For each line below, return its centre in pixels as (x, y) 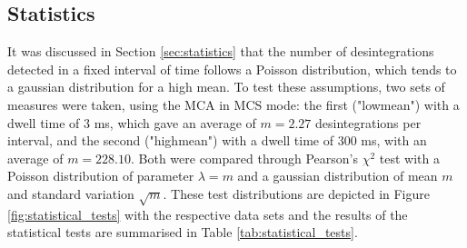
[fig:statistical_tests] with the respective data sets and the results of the (208, 214)
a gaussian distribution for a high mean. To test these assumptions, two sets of (226, 87)
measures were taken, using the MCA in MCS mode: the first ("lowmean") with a (233, 104)
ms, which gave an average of (175, 122)
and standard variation (71, 193)
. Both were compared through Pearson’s (244, 158)
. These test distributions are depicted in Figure (296, 193)
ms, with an (394, 140)
